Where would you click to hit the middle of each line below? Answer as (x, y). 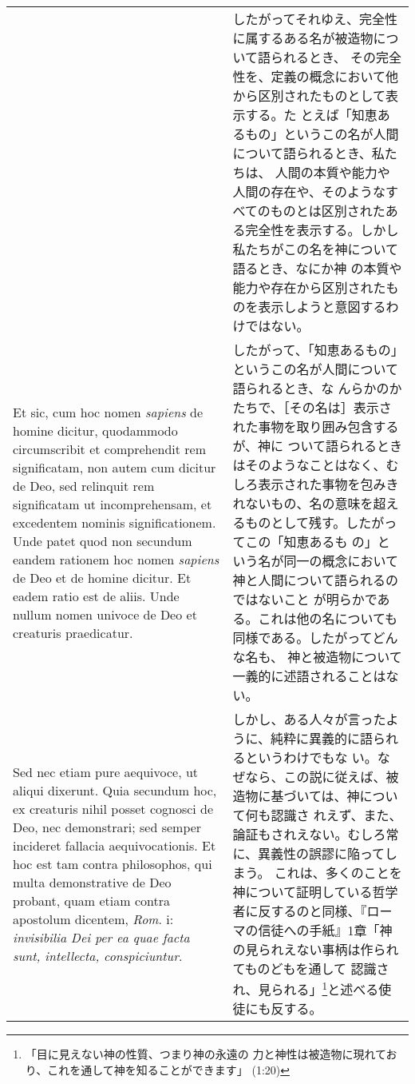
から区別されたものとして (309, 96)
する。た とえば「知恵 (311, 115)
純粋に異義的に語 (321, 738)
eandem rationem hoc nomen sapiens (116, 559)
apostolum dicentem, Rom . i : (93, 919)
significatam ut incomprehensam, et (113, 504)
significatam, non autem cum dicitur (115, 467)
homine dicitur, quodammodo (95, 430)
